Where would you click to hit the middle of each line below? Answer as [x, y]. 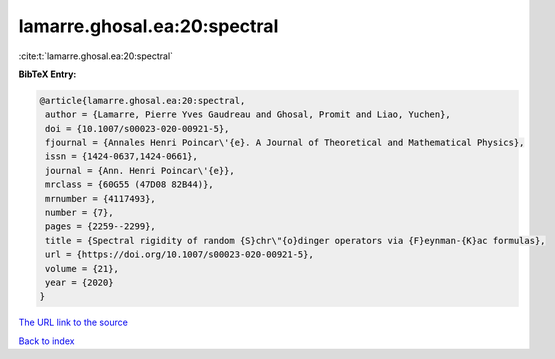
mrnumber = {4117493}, [101, 198]
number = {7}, [79, 213]
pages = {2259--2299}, [101, 226]
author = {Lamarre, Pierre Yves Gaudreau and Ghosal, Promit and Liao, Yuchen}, [248, 114]
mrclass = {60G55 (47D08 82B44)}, [129, 184]
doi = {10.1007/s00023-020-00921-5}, [137, 128]
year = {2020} [79, 282]
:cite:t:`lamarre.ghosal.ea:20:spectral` [96, 56]
